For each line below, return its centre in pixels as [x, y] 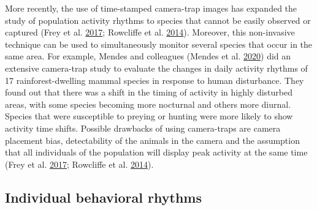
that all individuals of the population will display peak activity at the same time [156, 152]
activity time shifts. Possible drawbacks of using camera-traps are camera [143, 128]
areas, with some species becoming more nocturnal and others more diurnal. [148, 104]
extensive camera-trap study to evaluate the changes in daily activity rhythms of [156, 68]
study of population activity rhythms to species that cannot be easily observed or [158, 20]
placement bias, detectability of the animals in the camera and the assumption [152, 140]
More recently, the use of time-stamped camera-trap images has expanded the [151, 8]
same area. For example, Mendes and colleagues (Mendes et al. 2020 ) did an [148, 56]
